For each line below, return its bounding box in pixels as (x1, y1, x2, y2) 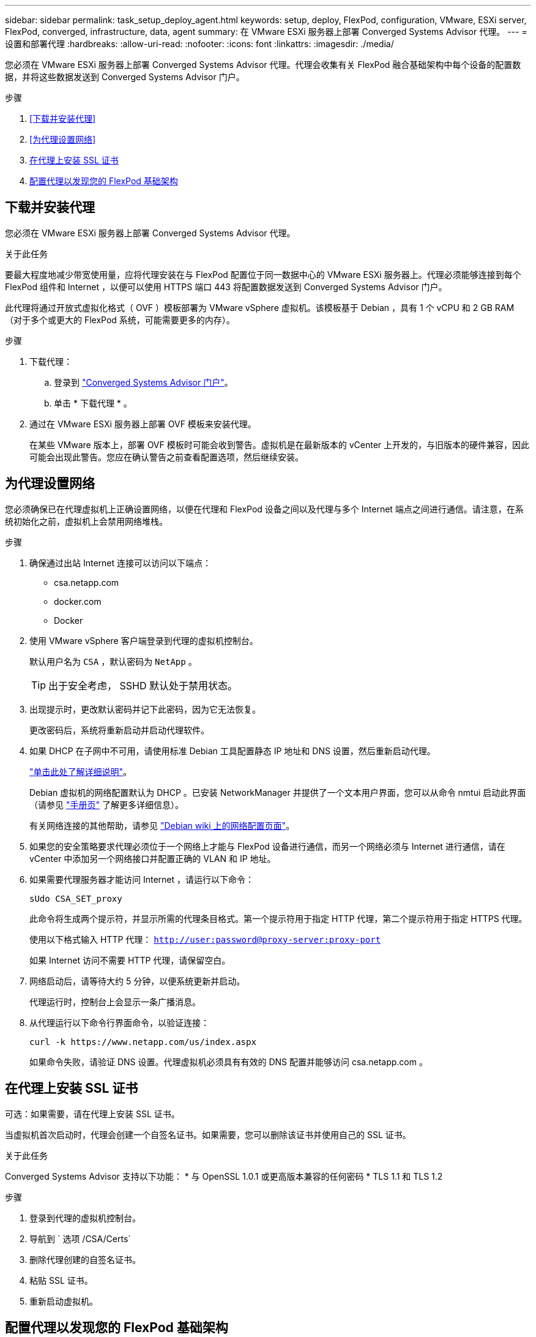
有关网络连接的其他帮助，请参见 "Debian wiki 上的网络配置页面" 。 (29, 820, 295, 831)
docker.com (54, 596, 102, 607)
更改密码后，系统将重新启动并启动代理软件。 (29, 724, 209, 735)
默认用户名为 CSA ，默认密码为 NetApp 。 (29, 656, 197, 667)
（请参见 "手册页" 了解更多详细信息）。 (29, 799, 184, 810)
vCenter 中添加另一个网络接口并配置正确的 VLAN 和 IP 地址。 (29, 853, 276, 864)
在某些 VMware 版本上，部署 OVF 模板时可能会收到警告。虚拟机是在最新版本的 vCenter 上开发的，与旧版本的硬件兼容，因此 (29, 439, 530, 450)
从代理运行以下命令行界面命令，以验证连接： (29, 1017, 209, 1028)
